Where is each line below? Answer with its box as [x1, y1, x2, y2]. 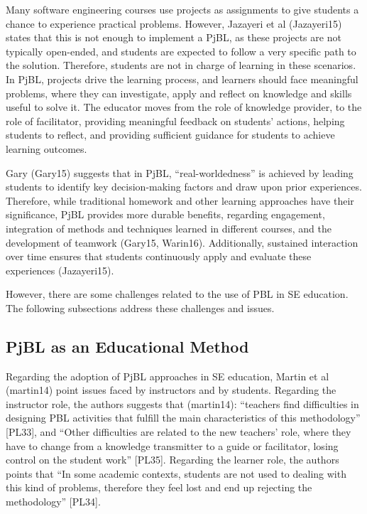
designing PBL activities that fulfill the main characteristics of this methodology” [6, 410, 361, 425]
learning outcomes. [6, 141, 87, 156]
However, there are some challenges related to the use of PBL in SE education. [6, 287, 349, 301]
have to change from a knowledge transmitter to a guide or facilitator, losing [6, 438, 339, 453]
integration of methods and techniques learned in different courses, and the [6, 220, 332, 235]
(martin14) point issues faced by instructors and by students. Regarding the [6, 382, 336, 397]
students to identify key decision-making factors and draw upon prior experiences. [6, 179, 362, 194]
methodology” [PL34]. [6, 494, 101, 509]
